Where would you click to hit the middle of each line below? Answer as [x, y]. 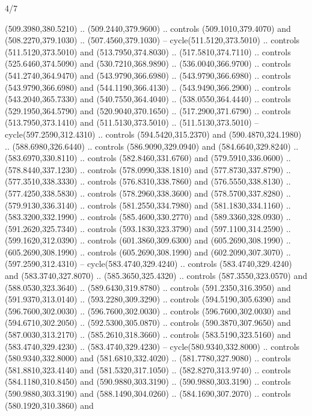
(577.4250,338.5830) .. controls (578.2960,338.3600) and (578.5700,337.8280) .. [148, 193]
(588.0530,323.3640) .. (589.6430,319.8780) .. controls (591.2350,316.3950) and [148, 287]
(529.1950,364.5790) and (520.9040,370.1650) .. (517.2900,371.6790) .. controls [148, 110]
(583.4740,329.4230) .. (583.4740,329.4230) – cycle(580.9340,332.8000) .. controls [152, 346]
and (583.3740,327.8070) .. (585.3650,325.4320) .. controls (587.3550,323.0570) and [156, 276]
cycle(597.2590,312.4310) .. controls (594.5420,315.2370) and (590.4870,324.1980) [153, 134]
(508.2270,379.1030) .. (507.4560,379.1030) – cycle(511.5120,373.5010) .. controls [152, 40]
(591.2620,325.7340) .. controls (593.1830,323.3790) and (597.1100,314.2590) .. [148, 228]
